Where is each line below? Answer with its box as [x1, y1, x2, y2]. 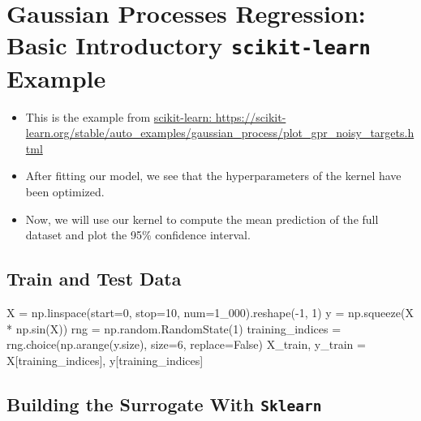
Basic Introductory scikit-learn [6, 28, 371, 62]
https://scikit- [215, 108, 286, 125]
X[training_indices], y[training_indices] [6, 351, 204, 368]
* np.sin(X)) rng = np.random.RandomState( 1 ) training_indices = [6, 320, 342, 337]
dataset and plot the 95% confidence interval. [25, 226, 251, 243]
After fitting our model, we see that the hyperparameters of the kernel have [25, 167, 402, 184]
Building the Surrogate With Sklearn [6, 391, 322, 416]
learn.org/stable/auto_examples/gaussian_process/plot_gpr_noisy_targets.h [25, 124, 415, 141]
